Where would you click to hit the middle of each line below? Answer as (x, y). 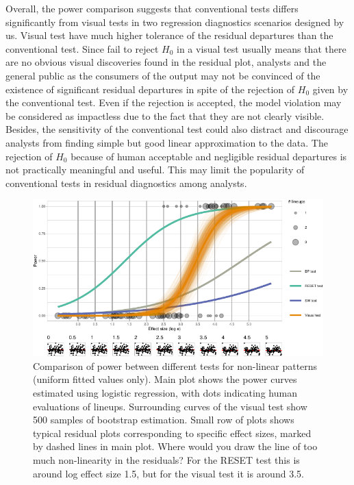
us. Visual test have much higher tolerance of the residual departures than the (169, 35)
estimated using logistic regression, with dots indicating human (165, 392)
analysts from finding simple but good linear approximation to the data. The (167, 142)
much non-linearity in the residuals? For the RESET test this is (166, 459)
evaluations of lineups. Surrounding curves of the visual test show (170, 406)
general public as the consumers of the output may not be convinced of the (163, 75)
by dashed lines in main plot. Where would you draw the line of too (175, 446)
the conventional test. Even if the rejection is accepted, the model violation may (174, 102)
